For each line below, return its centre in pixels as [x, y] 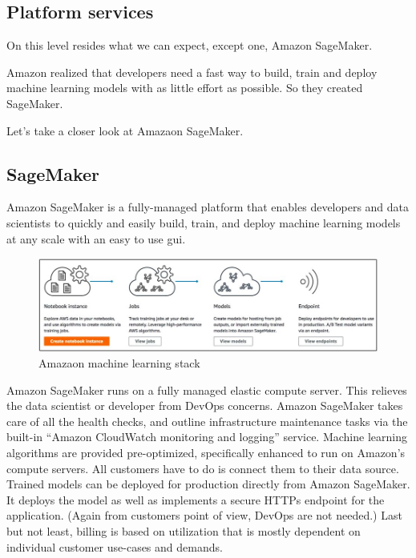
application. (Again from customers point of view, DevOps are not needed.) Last [204, 515]
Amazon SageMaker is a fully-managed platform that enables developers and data [208, 207]
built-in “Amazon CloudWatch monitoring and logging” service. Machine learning [207, 437]
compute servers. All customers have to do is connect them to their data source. [203, 468]
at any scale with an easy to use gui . [96, 238]
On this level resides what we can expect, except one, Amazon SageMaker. [190, 45]
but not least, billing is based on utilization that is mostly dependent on [184, 530]
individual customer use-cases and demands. [115, 546]
